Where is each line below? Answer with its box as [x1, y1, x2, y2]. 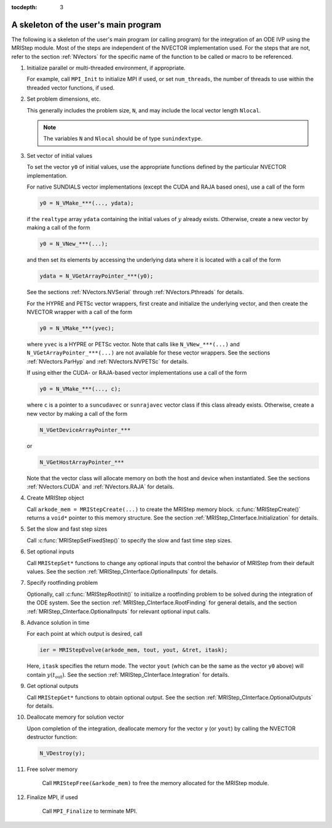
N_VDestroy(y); [39, 750, 85, 757]
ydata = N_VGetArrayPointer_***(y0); [39, 273, 154, 279]
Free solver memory [26, 765, 78, 773]
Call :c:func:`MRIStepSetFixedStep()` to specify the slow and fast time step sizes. [26, 536, 232, 544]
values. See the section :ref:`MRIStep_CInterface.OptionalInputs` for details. [26, 568, 218, 576]
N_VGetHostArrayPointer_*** [39, 458, 124, 466]
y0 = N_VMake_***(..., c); [39, 386, 121, 393]
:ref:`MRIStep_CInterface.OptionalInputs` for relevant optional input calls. [26, 607, 210, 615]
